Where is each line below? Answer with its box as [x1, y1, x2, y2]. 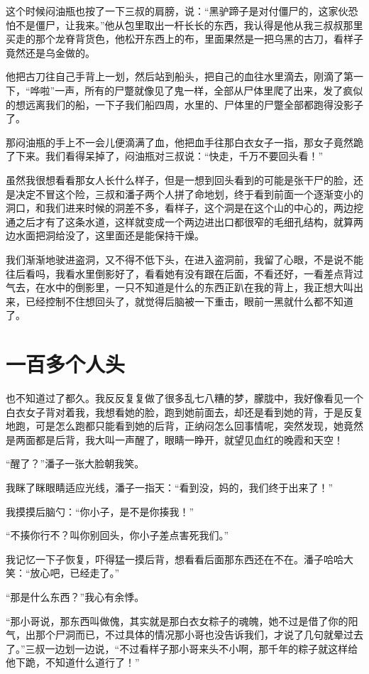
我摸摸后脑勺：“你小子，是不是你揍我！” [6, 504, 194, 518]
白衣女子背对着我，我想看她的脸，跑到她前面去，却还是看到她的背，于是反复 [6, 404, 363, 419]
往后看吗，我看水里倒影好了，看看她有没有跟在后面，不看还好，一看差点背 [6, 266, 353, 281]
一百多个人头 [6, 349, 126, 379]
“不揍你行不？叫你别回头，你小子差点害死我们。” [6, 528, 229, 543]
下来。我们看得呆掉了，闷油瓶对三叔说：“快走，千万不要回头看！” [15, 148, 324, 163]
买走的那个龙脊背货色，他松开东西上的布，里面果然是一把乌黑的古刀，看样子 [6, 31, 363, 46]
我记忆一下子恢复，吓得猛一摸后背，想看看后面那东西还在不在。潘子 [6, 551, 324, 566]
